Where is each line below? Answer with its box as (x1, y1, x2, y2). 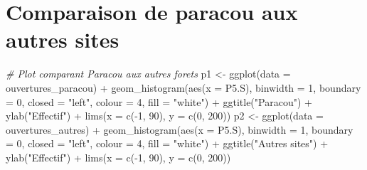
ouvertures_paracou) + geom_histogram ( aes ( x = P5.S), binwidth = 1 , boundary (6, 80, 361, 95)
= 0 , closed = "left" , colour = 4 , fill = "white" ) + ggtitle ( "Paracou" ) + (6, 94, 312, 109)
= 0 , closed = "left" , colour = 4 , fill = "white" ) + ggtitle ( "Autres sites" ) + (6, 136, 329, 151)
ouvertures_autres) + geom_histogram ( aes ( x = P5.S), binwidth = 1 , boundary (6, 122, 353, 137)
